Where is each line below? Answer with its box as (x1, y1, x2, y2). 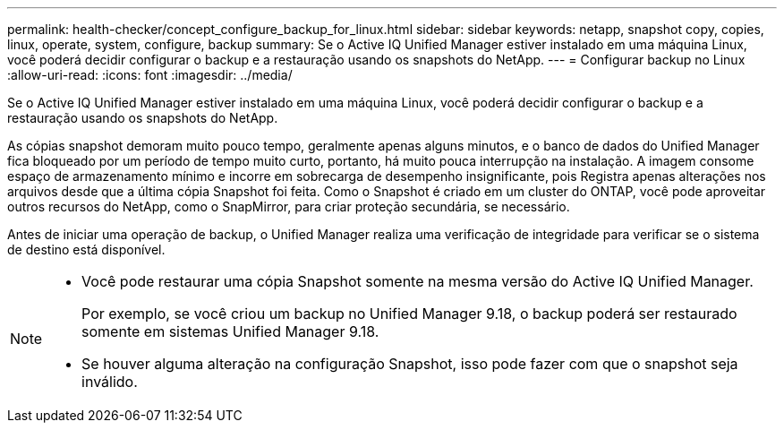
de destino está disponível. (7, 242, 166, 257)
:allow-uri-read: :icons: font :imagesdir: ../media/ (7, 67, 293, 82)
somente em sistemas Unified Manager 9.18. (81, 322, 379, 340)
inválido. (81, 373, 138, 391)
